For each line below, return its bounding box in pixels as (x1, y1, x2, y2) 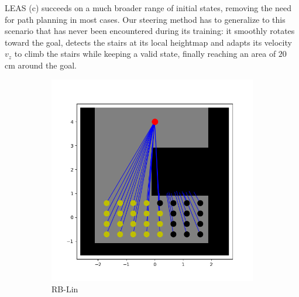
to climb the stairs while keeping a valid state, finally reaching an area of (14, 47, 276, 60)
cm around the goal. (5, 59, 77, 71)
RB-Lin (51, 283, 78, 295)
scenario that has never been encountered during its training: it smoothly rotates (5, 25, 295, 37)
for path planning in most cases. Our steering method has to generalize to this (5, 13, 286, 25)
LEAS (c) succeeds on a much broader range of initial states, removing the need (5, 2, 292, 13)
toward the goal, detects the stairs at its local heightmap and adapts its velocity (5, 36, 292, 48)
